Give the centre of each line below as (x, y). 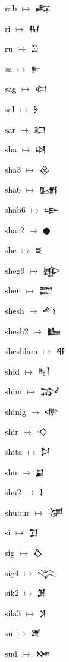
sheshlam (21, 351)
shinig (15, 411)
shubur (17, 512)
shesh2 (17, 330)
